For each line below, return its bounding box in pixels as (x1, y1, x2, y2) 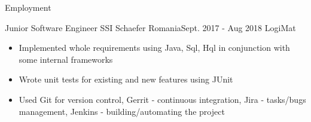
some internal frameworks (19, 53, 113, 65)
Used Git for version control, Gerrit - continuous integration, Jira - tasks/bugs (19, 93, 306, 105)
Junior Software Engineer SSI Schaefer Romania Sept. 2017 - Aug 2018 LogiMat (5, 21, 296, 33)
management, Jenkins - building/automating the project (19, 105, 225, 117)
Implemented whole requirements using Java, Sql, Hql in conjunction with (19, 41, 290, 54)
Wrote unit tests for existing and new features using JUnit (19, 73, 233, 86)
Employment (5, 1, 51, 13)
